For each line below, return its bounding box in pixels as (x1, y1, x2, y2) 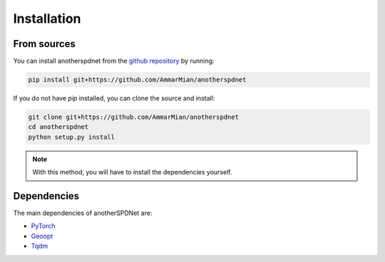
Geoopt (31, 231, 53, 240)
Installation (13, 11, 81, 26)
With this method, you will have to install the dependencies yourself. (32, 168, 232, 177)
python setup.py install (28, 132, 115, 141)
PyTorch (31, 221, 56, 231)
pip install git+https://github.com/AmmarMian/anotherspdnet (28, 75, 247, 84)
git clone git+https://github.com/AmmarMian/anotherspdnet (28, 113, 239, 121)
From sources (13, 38, 76, 50)
